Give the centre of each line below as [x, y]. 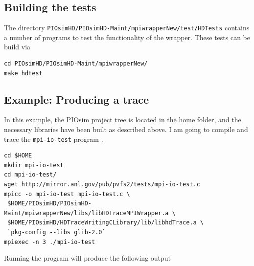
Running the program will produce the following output [88, 258]
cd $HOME [18, 156]
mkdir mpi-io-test [34, 165]
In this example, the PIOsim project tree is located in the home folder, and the [123, 120]
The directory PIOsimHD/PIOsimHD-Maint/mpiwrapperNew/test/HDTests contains [127, 28]
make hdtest [23, 73]
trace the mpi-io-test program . [54, 139]
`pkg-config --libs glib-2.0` [57, 233]
